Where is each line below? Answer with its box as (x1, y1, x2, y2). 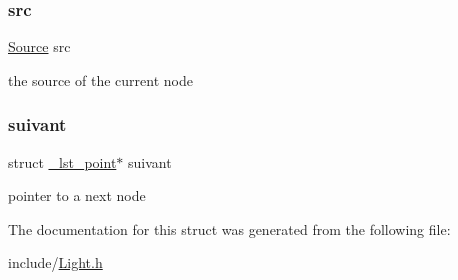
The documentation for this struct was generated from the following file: (8, 218, 451, 239)
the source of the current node (8, 69, 193, 90)
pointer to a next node (8, 185, 146, 206)
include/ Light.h (8, 252, 103, 273)
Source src (8, 36, 71, 57)
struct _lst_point (8, 151, 117, 172)
